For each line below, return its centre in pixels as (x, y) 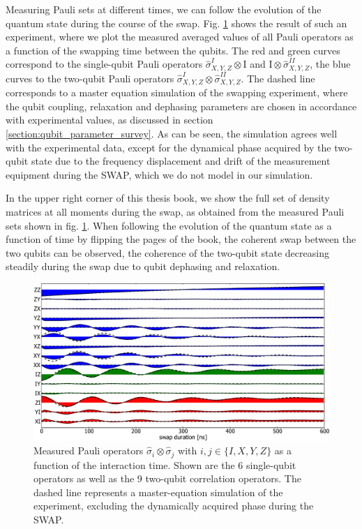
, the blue (330, 64)
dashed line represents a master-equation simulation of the (158, 492)
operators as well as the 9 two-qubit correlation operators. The (167, 478)
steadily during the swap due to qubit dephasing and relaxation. (143, 266)
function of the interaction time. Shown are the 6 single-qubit (165, 464)
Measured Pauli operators (89, 450)
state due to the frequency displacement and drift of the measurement (181, 161)
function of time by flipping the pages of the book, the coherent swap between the (181, 239)
